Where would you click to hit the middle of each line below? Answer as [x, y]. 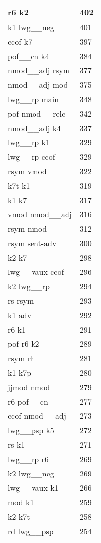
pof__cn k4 [29, 56]
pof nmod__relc [37, 113]
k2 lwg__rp [29, 286]
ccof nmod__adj [37, 416]
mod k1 [21, 502]
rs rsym [21, 301]
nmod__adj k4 [34, 128]
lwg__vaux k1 [33, 488]
